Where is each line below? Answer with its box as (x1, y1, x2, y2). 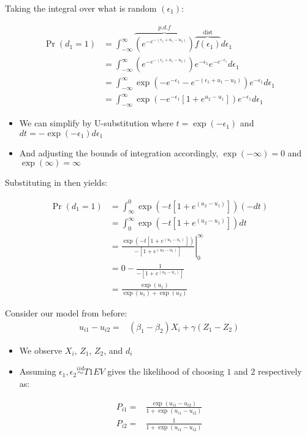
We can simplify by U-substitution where (19, 117, 173, 129)
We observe (19, 343, 63, 356)
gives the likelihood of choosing (107, 365, 224, 378)
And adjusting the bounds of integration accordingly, (19, 146, 219, 159)
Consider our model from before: (5, 307, 127, 319)
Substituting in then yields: (5, 176, 108, 189)
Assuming (19, 365, 56, 378)
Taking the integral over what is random (5, 2, 157, 14)
